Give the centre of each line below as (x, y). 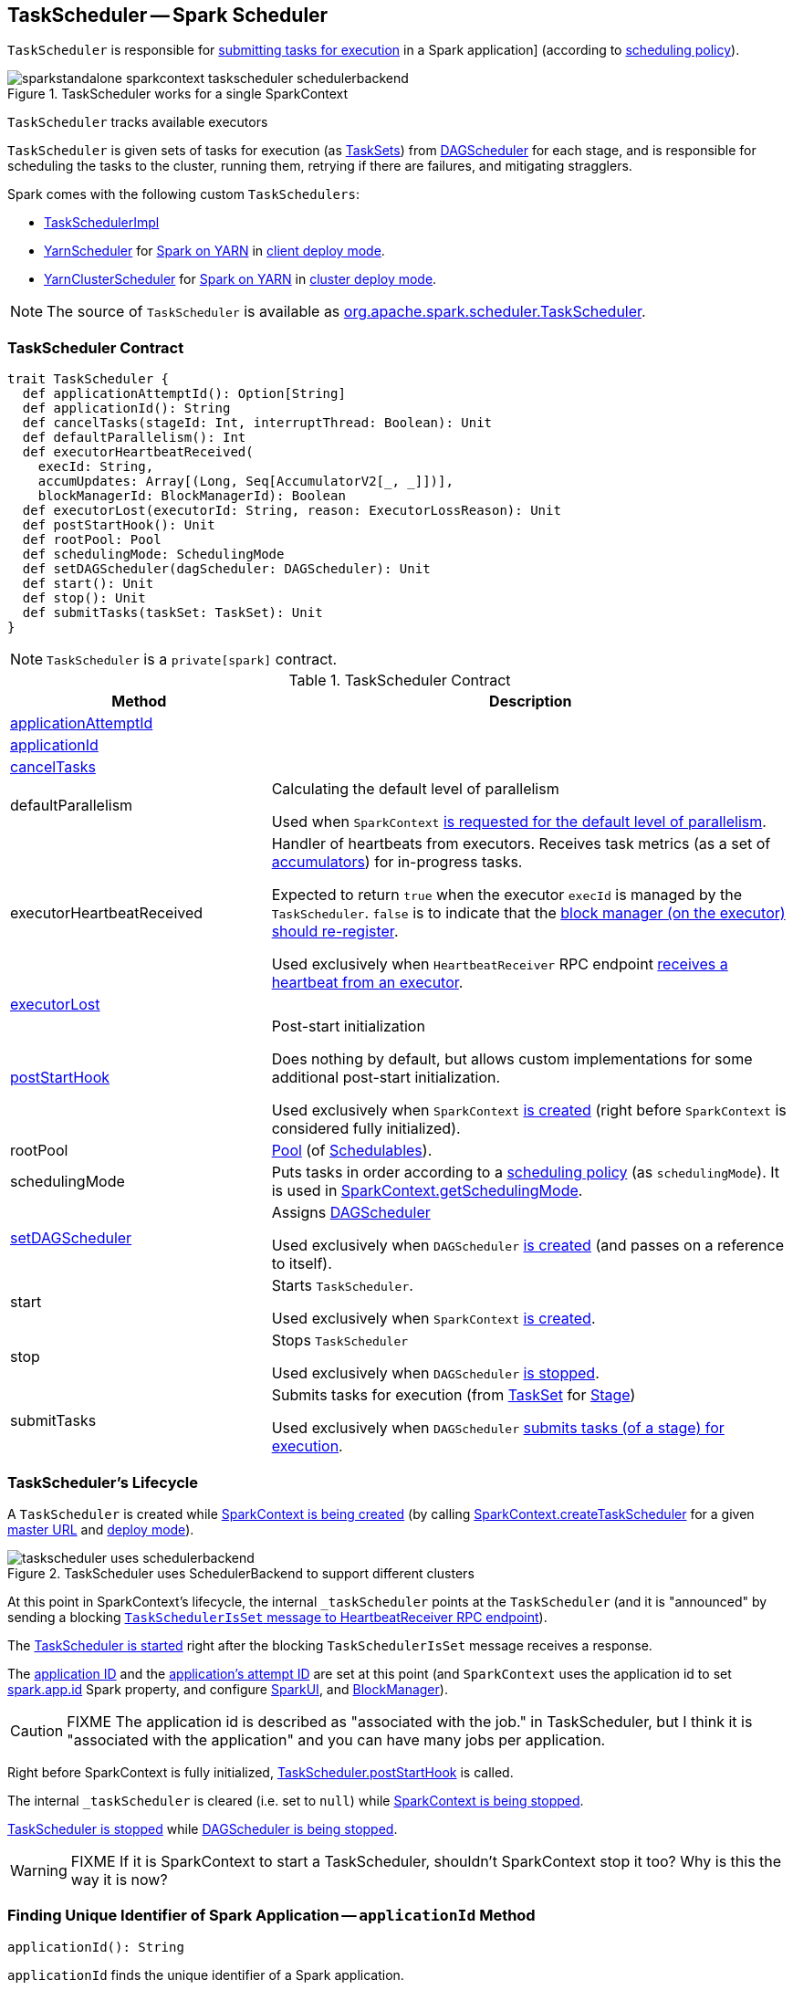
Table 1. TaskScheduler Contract (400, 681)
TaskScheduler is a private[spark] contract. (192, 660)
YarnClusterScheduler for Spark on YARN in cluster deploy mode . (240, 279)
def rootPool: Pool (92, 540)
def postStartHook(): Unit (119, 525)
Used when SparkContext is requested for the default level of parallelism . (519, 822)
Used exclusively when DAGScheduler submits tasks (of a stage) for (498, 1428)
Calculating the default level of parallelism (415, 789)
